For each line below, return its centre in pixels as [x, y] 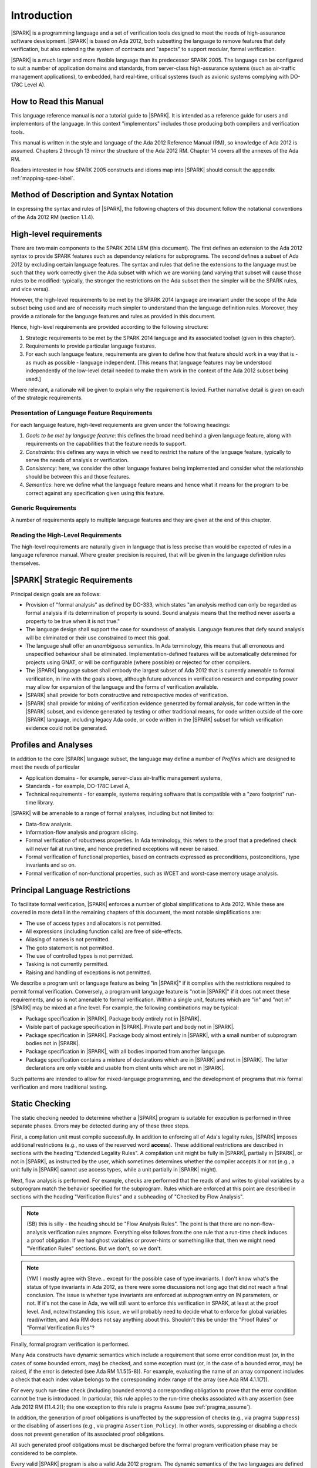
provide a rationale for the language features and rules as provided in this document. [113, 316]
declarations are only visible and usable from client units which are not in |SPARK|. [125, 1068]
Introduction [42, 15]
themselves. [26, 563]
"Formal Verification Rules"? [61, 1328]
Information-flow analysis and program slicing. [82, 832]
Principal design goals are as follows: [56, 594]
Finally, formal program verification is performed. [70, 1344]
